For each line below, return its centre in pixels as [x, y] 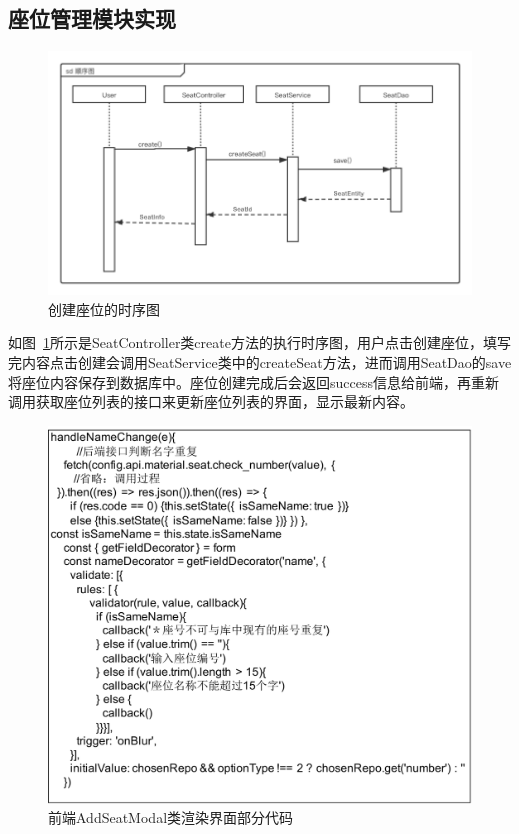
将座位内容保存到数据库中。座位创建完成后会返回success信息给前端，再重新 [253, 381]
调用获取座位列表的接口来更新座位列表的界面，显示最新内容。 [211, 401]
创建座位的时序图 [104, 308]
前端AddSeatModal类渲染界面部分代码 [171, 817]
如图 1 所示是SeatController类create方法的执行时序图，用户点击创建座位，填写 [259, 342]
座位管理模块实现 [92, 18]
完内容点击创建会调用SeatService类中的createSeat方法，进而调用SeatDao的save [260, 362]
